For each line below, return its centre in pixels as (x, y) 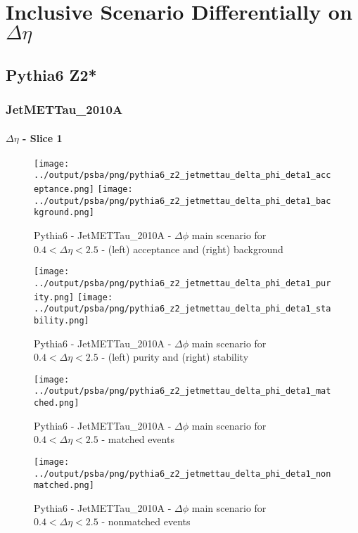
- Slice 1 (43, 137)
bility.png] (62, 320)
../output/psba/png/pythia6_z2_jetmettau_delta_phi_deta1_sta (183, 309)
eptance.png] (64, 190)
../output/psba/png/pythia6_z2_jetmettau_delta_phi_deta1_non (183, 474)
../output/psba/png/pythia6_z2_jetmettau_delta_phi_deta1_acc (183, 175)
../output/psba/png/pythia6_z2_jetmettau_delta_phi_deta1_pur (183, 283)
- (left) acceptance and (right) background (192, 249)
